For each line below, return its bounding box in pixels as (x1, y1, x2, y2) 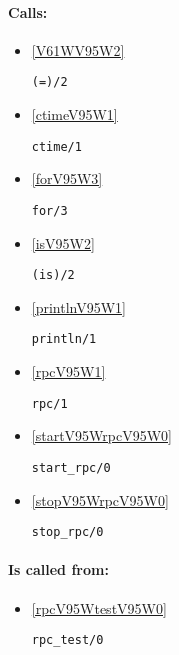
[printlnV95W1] (31, 296, 126, 317)
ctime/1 (31, 139, 82, 154)
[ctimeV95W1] (31, 104, 118, 125)
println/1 (31, 332, 97, 347)
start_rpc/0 (31, 460, 111, 475)
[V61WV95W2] (31, 39, 125, 60)
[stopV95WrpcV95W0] (31, 489, 169, 510)
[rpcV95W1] (31, 361, 106, 382)
